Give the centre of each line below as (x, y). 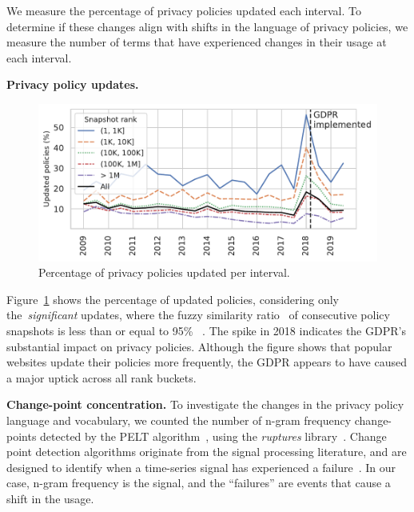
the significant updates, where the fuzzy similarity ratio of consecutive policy (198, 315)
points (22, 436)
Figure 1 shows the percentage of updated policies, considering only (173, 299)
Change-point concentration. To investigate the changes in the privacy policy (205, 404)
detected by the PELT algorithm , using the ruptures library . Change (213, 436)
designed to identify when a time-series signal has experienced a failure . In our (201, 467)
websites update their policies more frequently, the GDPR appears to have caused (207, 362)
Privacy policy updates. (73, 84)
